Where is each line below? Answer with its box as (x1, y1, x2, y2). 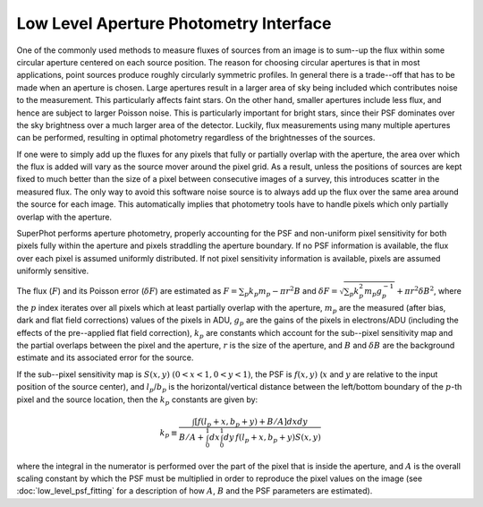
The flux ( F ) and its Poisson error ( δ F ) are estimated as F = (16, 285, 238, 296)
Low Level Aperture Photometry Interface (16, 13, 332, 33)
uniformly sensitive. (16, 265, 89, 277)
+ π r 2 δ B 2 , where (396, 285, 462, 296)
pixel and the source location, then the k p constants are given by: (16, 394, 258, 407)
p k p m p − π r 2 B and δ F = (244, 285, 338, 298)
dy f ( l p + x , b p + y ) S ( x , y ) (224, 433, 322, 445)
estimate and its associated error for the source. (16, 352, 194, 363)
